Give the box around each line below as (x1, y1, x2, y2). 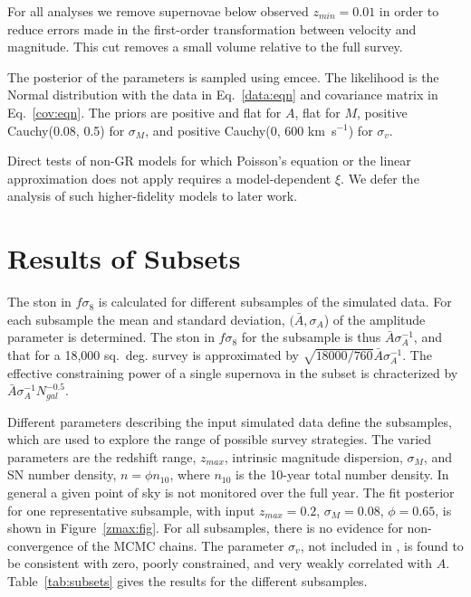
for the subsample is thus (241, 327, 381, 346)
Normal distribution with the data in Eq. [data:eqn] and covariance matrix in (7, 85, 438, 104)
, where (169, 465, 210, 484)
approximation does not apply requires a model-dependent (7, 168, 332, 187)
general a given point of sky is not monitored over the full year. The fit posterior (7, 483, 455, 502)
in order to (379, 2, 439, 20)
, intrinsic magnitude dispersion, (224, 447, 403, 466)
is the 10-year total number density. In (235, 465, 449, 484)
